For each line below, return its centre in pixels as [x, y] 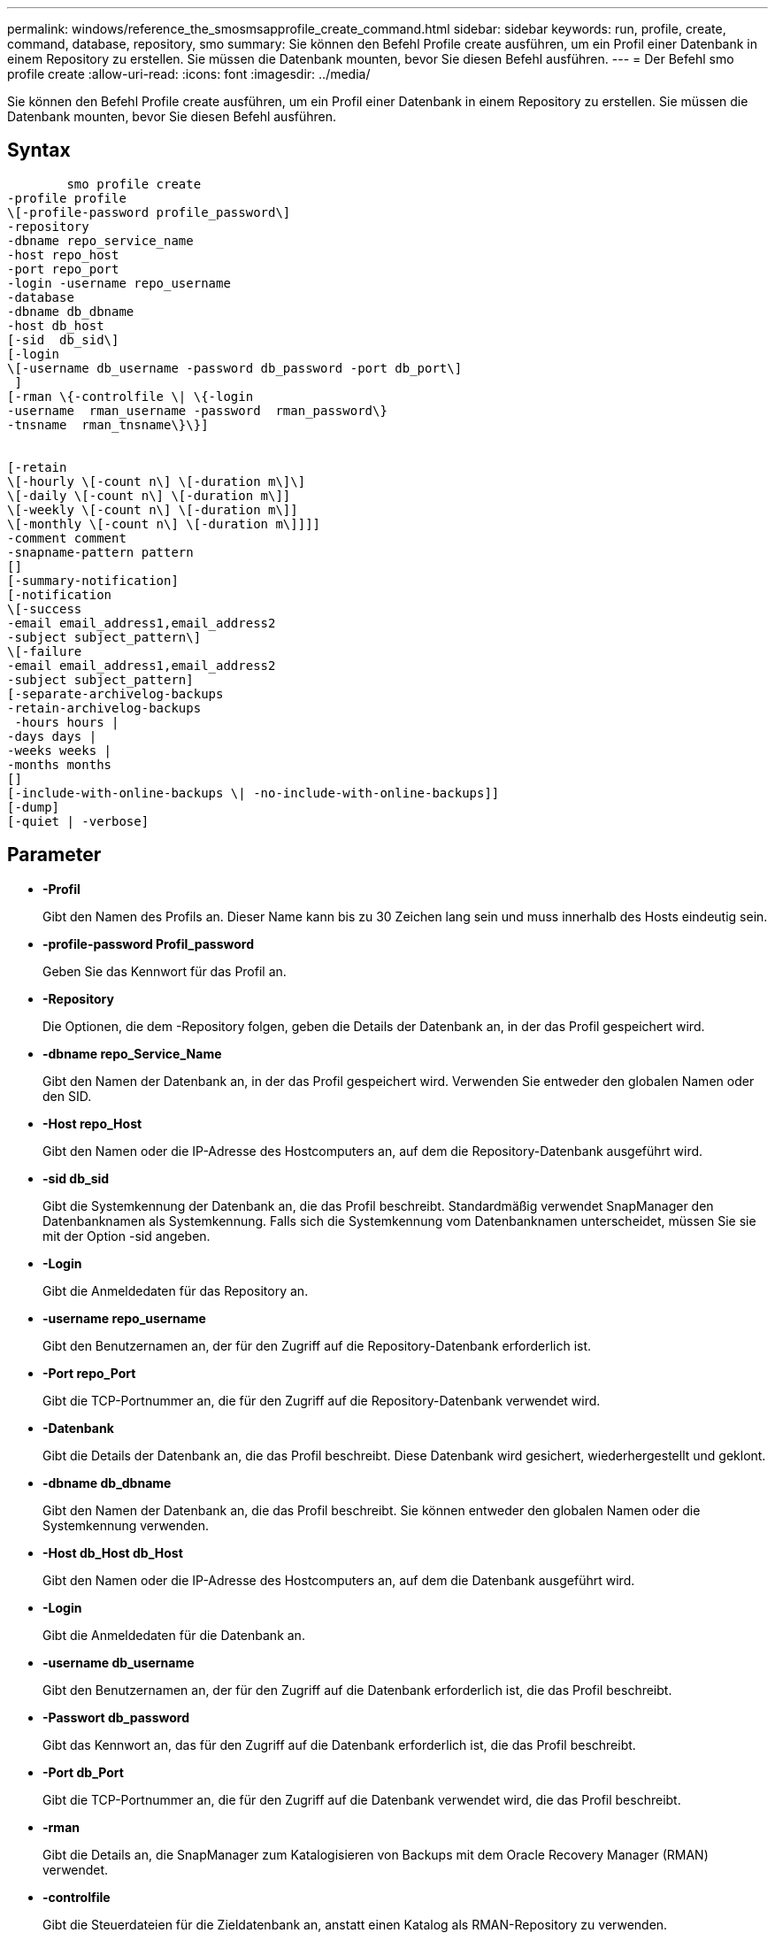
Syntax [39, 150]
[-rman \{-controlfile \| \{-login [130, 396]
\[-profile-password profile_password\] [149, 212]
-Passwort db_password [116, 1717]
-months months [60, 764]
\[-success [45, 608]
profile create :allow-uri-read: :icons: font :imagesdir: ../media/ [189, 74]
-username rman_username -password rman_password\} [197, 410]
